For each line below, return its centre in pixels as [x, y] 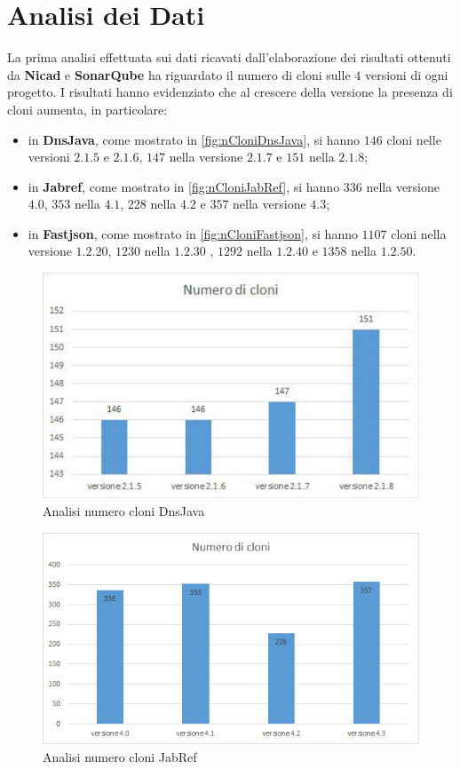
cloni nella [419, 233]
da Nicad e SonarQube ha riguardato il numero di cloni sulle [179, 74]
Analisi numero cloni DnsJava [124, 511]
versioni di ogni [406, 74]
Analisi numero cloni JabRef [120, 756]
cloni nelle [414, 139]
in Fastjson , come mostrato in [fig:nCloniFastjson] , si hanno [193, 233]
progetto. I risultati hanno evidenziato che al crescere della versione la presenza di [230, 92]
